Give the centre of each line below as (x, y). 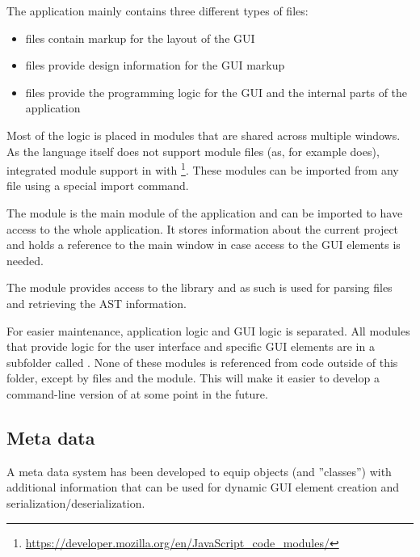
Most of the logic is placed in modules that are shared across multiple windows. (204, 135)
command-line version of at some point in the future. (137, 393)
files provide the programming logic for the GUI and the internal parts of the (216, 92)
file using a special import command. (98, 186)
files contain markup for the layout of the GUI (140, 38)
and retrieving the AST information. (97, 303)
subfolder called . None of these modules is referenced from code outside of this (202, 362)
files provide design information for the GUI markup (155, 65)
